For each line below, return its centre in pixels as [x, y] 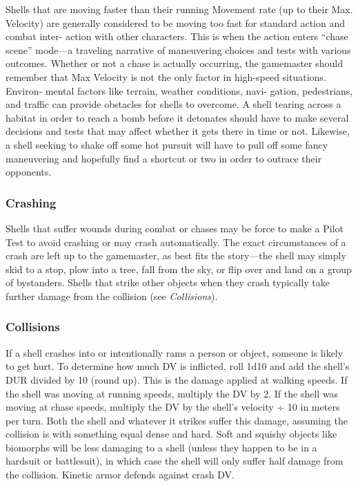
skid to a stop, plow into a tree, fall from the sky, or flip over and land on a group [179, 269]
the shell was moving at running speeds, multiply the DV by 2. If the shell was [172, 393]
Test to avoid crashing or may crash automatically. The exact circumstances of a [176, 242]
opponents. [29, 172]
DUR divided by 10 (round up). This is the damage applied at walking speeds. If [177, 379]
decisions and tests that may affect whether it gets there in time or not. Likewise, [178, 131]
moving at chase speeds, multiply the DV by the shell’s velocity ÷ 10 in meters [173, 407]
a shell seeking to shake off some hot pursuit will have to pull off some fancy [167, 144]
